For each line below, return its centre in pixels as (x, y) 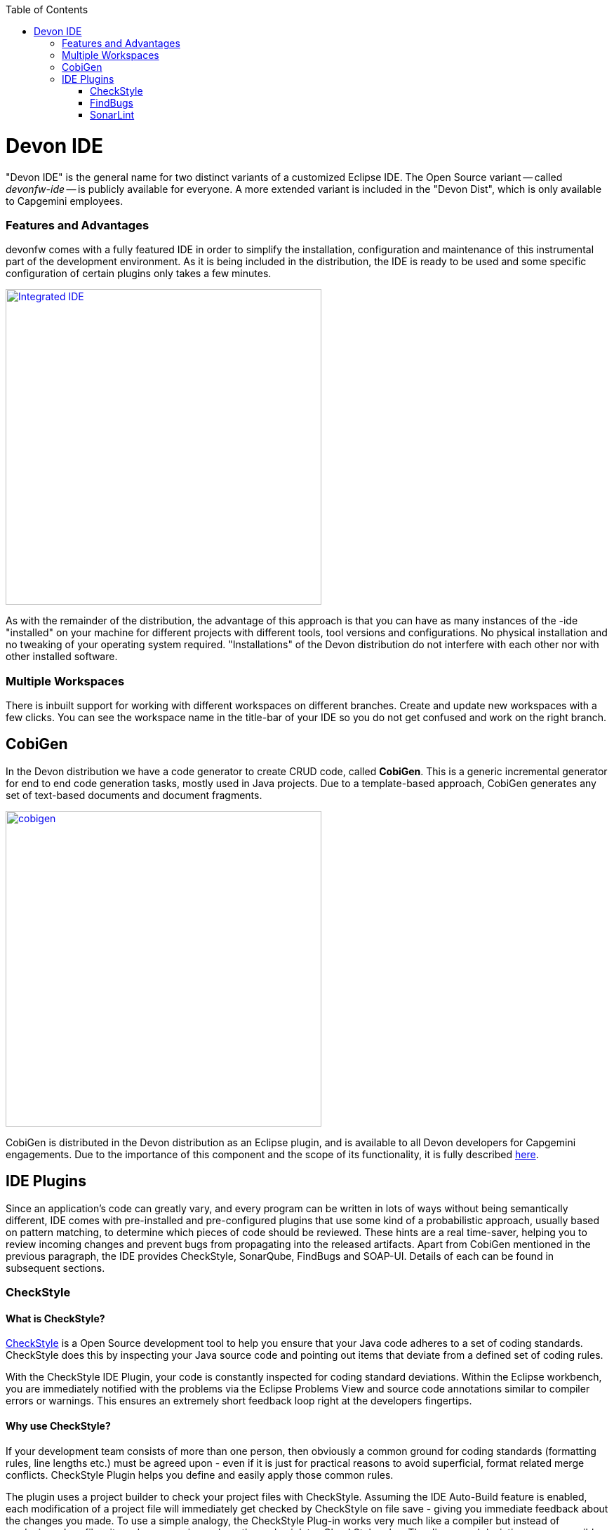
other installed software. (62, 657)
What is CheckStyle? (55, 1318)
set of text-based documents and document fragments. (134, 795)
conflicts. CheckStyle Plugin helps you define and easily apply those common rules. (200, 1475)
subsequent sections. (55, 1268)
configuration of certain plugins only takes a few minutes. (139, 274)
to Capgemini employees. (65, 201)
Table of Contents (47, 9)
